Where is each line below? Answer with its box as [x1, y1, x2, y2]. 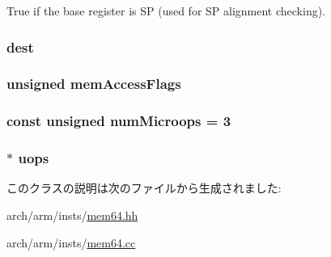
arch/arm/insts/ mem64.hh [6, 206, 138, 223]
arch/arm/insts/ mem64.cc [6, 234, 136, 251]
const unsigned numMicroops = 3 [6, 111, 231, 131]
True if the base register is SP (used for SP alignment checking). [6, 2, 326, 19]
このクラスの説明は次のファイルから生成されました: [6, 179, 282, 196]
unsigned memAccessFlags [6, 74, 181, 94]
